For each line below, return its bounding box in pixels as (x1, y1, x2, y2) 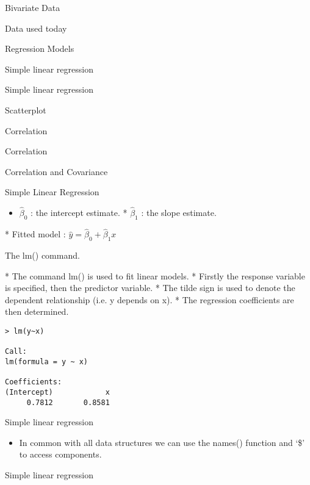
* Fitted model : (5, 228, 66, 240)
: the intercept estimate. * (31, 206, 128, 219)
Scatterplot (5, 103, 46, 116)
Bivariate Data (5, 1, 60, 13)
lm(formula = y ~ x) (5, 357, 88, 366)
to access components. (19, 448, 102, 461)
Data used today (5, 21, 67, 34)
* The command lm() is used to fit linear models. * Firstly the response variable (5, 269, 305, 282)
